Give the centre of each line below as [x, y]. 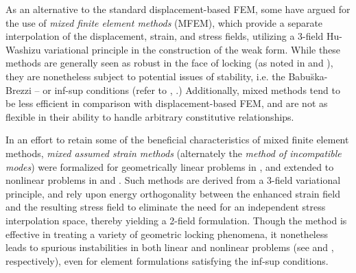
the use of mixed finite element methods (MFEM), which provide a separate [164, 22]
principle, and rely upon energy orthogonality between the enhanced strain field [173, 193]
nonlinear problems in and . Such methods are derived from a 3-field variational [173, 180]
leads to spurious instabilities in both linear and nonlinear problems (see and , [170, 247]
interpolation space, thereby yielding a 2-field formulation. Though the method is [176, 220]
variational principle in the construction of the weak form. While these [192, 49]
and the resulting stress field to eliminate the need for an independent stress [166, 207]
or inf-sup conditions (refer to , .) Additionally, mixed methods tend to [191, 90]
